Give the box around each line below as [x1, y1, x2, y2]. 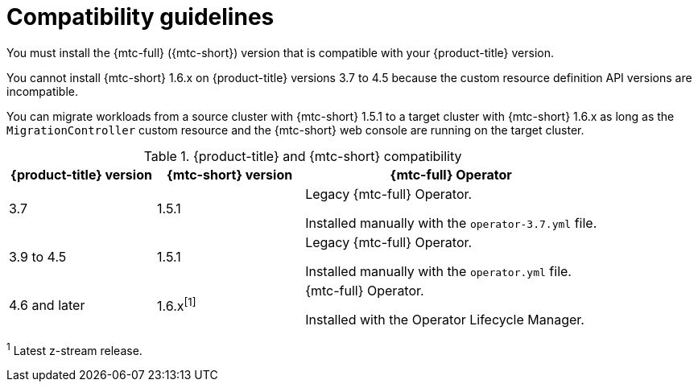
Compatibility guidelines [6, 3, 275, 31]
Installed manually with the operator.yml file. [305, 262, 572, 279]
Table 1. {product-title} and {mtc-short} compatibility [143, 147, 462, 164]
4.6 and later [9, 296, 85, 313]
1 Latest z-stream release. [6, 341, 142, 357]
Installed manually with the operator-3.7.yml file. [305, 214, 597, 231]
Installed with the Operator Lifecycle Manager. [305, 311, 584, 328]
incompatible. [6, 84, 79, 98]
